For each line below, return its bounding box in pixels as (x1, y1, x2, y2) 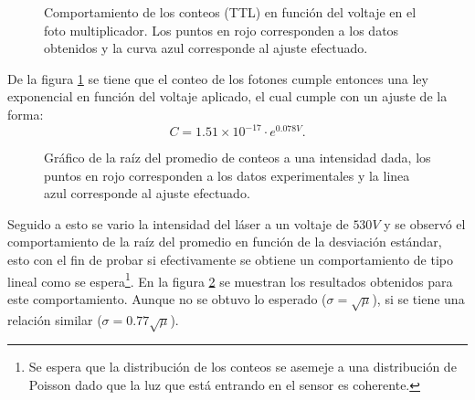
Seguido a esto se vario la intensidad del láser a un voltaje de (7, 214, 349, 233)
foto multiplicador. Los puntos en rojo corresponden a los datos (44, 20, 399, 39)
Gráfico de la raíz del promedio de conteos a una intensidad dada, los (44, 148, 431, 167)
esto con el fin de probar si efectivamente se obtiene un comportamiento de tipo (7, 250, 453, 269)
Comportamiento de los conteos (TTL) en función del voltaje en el (44, 3, 417, 21)
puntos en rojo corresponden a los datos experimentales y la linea (44, 165, 410, 184)
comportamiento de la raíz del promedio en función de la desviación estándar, (7, 232, 442, 251)
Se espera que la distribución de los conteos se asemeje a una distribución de (28, 357, 457, 376)
